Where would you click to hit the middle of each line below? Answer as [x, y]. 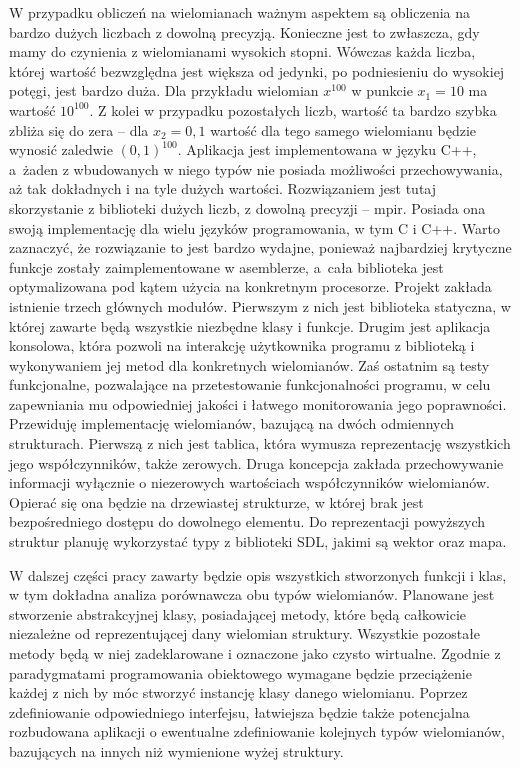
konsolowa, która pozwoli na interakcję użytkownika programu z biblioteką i [242, 345]
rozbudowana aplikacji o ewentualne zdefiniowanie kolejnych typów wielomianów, [257, 731]
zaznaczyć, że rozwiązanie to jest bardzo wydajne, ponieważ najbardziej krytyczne [260, 247]
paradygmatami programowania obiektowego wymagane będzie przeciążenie [240, 672]
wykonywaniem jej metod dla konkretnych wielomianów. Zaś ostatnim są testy [249, 364]
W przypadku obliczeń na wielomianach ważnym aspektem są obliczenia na [240, 12]
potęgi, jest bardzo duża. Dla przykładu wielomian [164, 90]
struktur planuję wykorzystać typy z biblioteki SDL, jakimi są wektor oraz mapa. [258, 541]
